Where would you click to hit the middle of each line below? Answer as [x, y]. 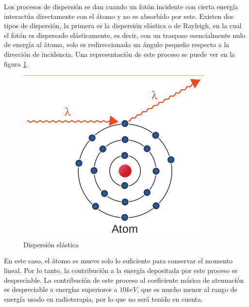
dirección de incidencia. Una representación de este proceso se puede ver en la [120, 54]
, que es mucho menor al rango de [187, 289]
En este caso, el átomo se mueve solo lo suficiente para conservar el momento [118, 261]
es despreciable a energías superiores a [61, 289]
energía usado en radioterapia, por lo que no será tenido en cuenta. [103, 298]
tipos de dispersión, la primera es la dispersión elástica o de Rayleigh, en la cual [123, 26]
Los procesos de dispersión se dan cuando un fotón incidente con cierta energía [121, 6]
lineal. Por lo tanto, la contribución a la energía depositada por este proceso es [121, 270]
